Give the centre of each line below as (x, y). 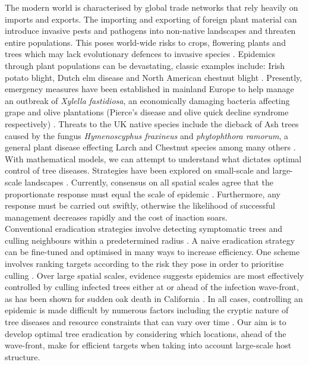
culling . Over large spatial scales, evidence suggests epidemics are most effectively (154, 275)
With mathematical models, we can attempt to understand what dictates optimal (153, 158)
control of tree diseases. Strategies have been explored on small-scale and (137, 170)
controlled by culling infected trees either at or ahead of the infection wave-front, (152, 287)
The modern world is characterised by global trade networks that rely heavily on (152, 7)
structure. (23, 356)
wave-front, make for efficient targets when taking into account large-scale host (148, 345)
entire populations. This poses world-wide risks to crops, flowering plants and (145, 42)
